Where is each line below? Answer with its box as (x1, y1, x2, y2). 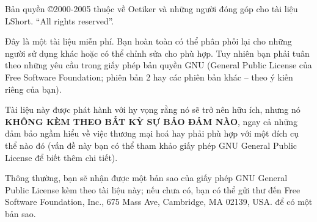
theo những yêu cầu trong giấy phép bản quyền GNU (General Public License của (5, 59, 312, 71)
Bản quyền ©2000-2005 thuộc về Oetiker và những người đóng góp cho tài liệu (5, 2, 298, 15)
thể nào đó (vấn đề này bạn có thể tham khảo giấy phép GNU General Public (5, 138, 297, 151)
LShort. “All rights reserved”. (5, 14, 114, 27)
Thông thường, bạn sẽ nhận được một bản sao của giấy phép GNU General (5, 171, 288, 184)
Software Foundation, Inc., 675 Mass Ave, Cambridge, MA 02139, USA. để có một (5, 195, 313, 208)
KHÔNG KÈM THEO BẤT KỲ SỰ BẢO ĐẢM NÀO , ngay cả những (5, 115, 298, 127)
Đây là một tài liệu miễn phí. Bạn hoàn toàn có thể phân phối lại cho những (5, 35, 292, 48)
